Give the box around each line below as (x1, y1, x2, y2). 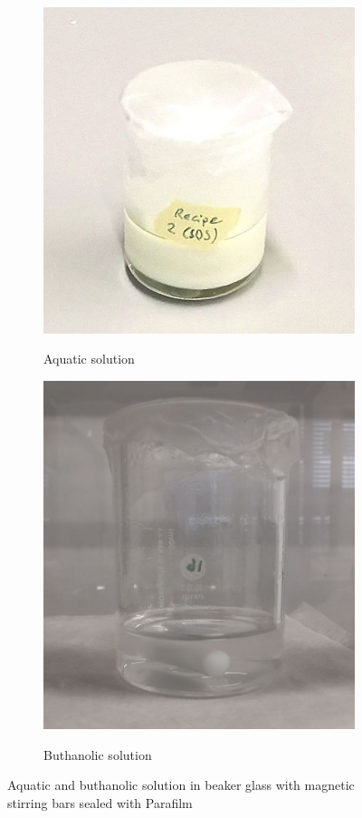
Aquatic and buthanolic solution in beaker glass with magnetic (7, 775, 355, 794)
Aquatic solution (43, 349, 135, 368)
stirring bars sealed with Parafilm (7, 793, 193, 812)
